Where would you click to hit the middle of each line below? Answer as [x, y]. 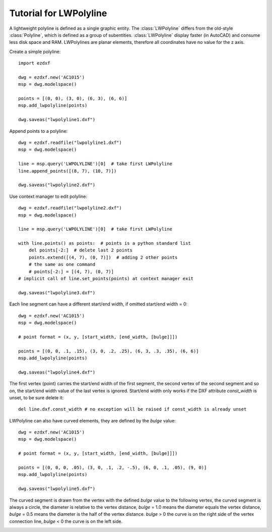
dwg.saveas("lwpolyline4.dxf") [57, 372]
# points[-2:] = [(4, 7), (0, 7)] [71, 272]
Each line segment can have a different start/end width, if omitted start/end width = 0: [98, 304]
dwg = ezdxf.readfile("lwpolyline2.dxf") [70, 208]
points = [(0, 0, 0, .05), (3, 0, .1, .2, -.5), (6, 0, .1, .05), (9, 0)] [113, 468]
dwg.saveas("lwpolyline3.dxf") [57, 292]
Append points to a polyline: [39, 131]
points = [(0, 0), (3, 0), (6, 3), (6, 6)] [73, 99]
